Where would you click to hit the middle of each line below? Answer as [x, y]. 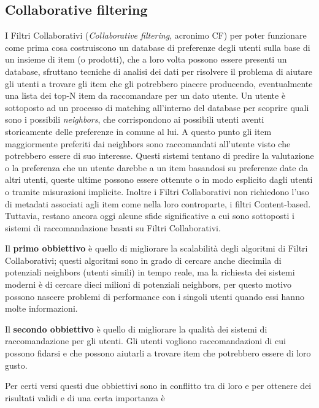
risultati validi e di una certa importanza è [85, 397]
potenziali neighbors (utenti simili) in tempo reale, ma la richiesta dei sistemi [150, 272]
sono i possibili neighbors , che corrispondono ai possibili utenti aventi [135, 119]
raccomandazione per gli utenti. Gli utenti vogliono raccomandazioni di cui [145, 341]
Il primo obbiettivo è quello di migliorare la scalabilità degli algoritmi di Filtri [156, 248]
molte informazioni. [41, 308]
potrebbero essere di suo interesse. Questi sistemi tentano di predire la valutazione [159, 156]
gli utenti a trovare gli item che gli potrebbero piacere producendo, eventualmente [159, 83]
